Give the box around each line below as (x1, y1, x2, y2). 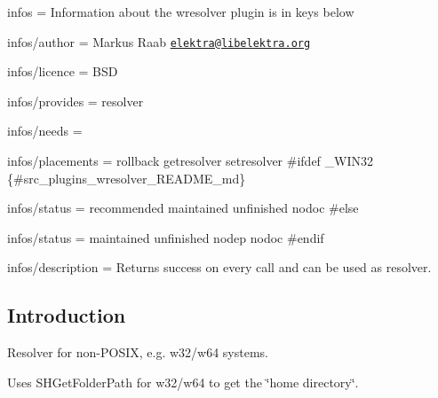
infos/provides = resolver (7, 91, 144, 110)
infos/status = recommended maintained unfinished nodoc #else (7, 199, 359, 217)
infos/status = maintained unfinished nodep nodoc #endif (7, 228, 324, 246)
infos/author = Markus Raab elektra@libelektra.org (7, 32, 311, 51)
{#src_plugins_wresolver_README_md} (7, 168, 246, 187)
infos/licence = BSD (7, 62, 118, 81)
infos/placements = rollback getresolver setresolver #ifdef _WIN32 (7, 152, 373, 170)
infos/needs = (7, 121, 83, 140)
